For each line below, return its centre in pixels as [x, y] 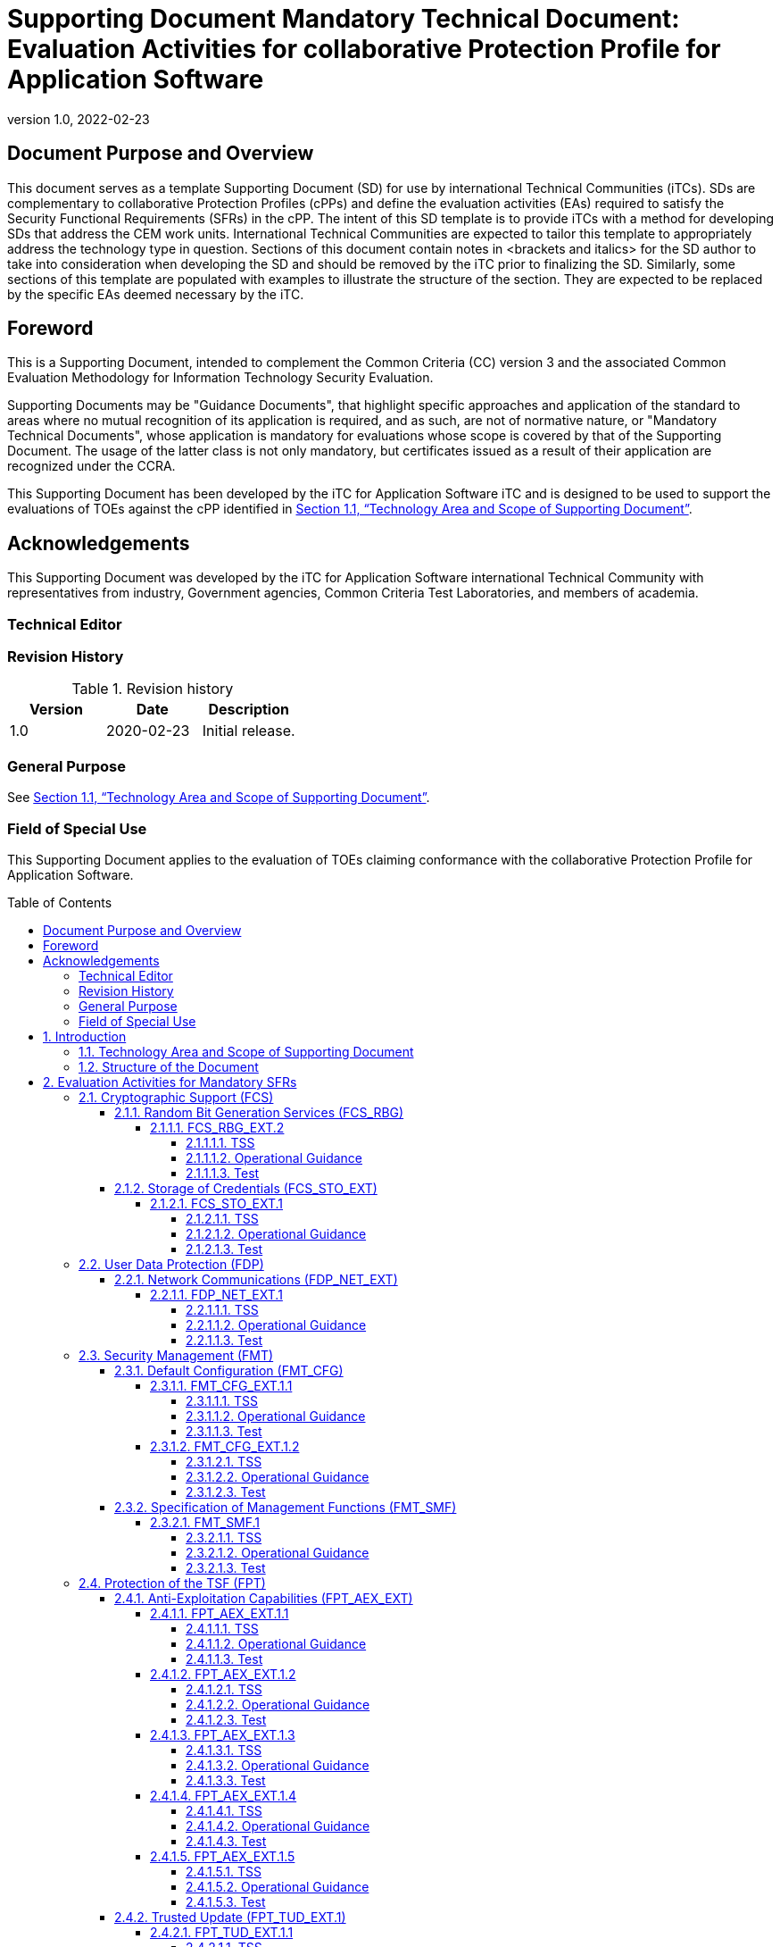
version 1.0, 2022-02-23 [79, 119]
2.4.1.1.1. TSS [222, 1628]
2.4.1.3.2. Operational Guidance [278, 1765]
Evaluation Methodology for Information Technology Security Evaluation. [220, 378]
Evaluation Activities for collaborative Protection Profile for [364, 49]
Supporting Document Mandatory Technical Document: [344, 19]
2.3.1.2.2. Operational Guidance [278, 1476]
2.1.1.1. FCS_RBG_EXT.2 [217, 1127]
